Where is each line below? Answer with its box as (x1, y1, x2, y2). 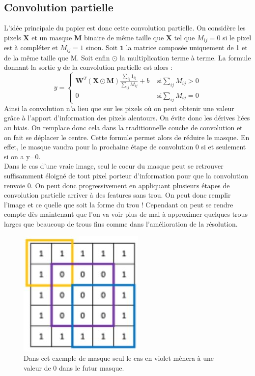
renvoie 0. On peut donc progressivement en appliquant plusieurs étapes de (4, 180, 230, 190)
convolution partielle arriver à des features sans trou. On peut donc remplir (4, 190, 231, 200)
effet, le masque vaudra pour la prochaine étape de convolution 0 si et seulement (4, 142, 246, 152)
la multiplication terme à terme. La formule (119, 52, 251, 62)
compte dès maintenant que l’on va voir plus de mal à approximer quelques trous (4, 209, 248, 219)
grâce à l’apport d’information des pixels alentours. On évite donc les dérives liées (4, 113, 250, 123)
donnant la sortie (4, 62, 55, 72)
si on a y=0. (4, 151, 41, 161)
